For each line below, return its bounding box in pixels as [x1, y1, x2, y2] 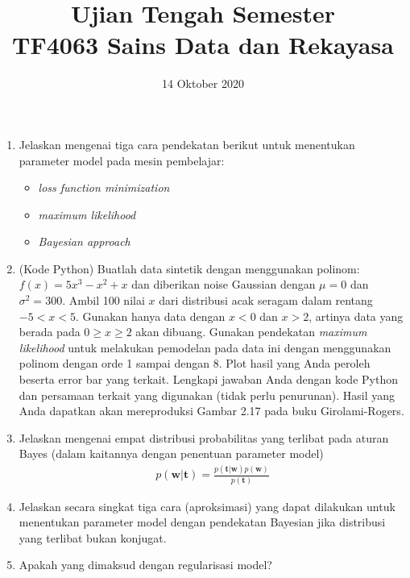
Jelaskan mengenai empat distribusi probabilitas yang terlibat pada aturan [19, 429, 389, 446]
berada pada [19, 323, 81, 340]
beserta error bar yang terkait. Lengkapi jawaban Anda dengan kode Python [19, 371, 398, 388]
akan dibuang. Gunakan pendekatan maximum [135, 323, 367, 340]
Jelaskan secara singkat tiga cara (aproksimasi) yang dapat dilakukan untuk [19, 497, 396, 514]
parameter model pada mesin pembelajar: [19, 152, 225, 168]
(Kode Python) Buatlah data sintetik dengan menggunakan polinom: [19, 260, 360, 277]
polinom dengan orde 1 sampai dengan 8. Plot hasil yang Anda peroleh [19, 355, 371, 372]
